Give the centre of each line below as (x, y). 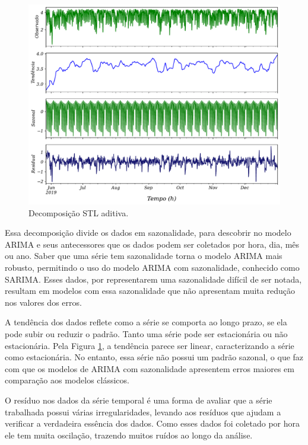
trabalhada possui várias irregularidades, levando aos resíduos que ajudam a (143, 412)
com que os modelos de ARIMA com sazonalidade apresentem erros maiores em (150, 368)
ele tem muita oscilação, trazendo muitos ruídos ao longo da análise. (129, 435)
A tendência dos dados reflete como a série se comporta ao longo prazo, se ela (146, 322)
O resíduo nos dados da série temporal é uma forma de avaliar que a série (139, 400)
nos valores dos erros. (43, 302)
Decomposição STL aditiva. (79, 212)
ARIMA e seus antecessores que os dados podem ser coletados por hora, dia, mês (152, 244)
